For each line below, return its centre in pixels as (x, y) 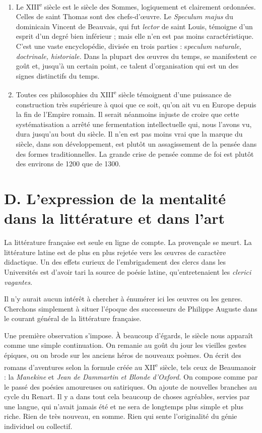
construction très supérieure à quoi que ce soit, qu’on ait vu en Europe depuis (136, 104)
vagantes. (18, 282)
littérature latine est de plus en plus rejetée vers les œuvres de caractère (115, 252)
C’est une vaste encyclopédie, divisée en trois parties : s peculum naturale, (128, 46)
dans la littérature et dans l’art (115, 218)
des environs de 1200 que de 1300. (68, 164)
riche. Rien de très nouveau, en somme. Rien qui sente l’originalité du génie (121, 416)
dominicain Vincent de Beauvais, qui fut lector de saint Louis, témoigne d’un (134, 26)
